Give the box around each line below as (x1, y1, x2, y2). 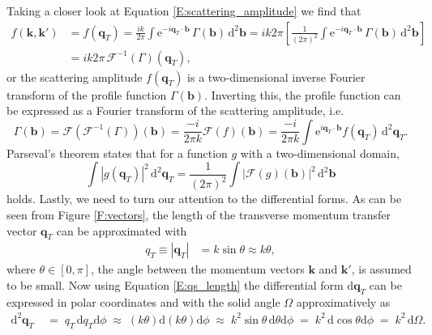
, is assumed (351, 261, 412, 278)
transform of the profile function (6, 86, 167, 103)
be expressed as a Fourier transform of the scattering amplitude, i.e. (6, 102, 344, 119)
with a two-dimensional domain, (240, 144, 400, 161)
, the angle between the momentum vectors (91, 261, 305, 278)
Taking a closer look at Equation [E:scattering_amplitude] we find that (6, 2, 361, 19)
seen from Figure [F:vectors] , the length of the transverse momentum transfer (6, 206, 391, 223)
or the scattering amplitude (6, 68, 143, 85)
